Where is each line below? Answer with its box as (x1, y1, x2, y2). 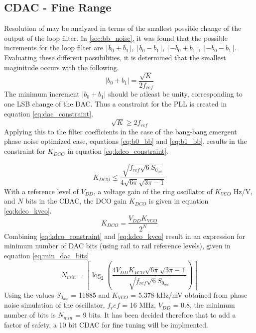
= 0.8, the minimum (173, 300, 235, 310)
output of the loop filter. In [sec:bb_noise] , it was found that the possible (4, 32, 228, 43)
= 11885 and (71, 289, 110, 300)
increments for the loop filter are (4, 42, 103, 53)
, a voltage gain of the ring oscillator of (93, 186, 213, 196)
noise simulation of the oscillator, (4, 300, 105, 310)
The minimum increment (4, 89, 80, 99)
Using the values (4, 289, 54, 300)
